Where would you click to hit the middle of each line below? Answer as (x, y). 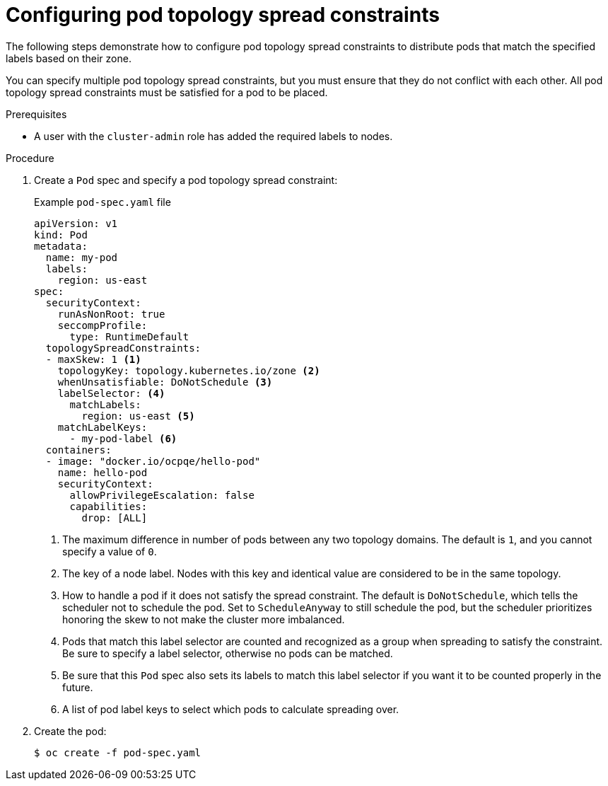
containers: (78, 450)
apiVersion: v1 (76, 223)
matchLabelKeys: (103, 427)
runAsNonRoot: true (111, 314)
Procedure (30, 158)
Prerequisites (36, 114)
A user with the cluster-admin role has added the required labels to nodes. (214, 136)
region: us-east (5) (138, 416)
